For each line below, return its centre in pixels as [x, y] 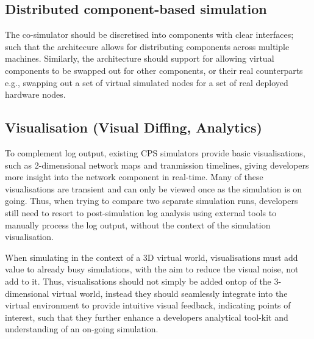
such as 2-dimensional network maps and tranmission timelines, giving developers [157, 165]
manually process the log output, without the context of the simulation [138, 224]
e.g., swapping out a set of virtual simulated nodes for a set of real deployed [147, 82]
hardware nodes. [35, 94]
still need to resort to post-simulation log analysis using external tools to [141, 212]
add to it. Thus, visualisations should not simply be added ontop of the [138, 281]
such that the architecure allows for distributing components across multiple [147, 46]
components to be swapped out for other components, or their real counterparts [154, 70]
